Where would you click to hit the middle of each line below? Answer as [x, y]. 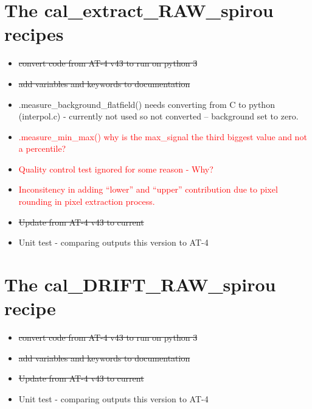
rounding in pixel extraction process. [87, 201]
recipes [34, 34]
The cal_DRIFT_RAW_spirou [140, 284]
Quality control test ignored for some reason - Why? [116, 169]
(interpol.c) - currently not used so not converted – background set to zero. [158, 116]
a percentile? [42, 148]
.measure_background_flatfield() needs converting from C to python [147, 104]
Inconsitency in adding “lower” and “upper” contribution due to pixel [148, 189]
